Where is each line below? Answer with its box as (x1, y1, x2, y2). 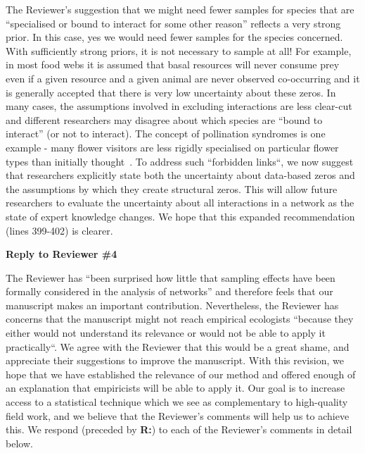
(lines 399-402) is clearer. (6, 223, 113, 237)
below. (6, 435, 33, 450)
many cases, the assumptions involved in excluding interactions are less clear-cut (6, 99, 352, 113)
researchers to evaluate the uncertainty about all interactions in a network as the (6, 195, 354, 210)
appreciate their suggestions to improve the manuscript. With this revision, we (6, 353, 344, 368)
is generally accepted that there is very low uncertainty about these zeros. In (6, 85, 336, 99)
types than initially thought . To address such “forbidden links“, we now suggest (6, 154, 354, 168)
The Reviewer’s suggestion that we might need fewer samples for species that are (6, 2, 354, 16)
